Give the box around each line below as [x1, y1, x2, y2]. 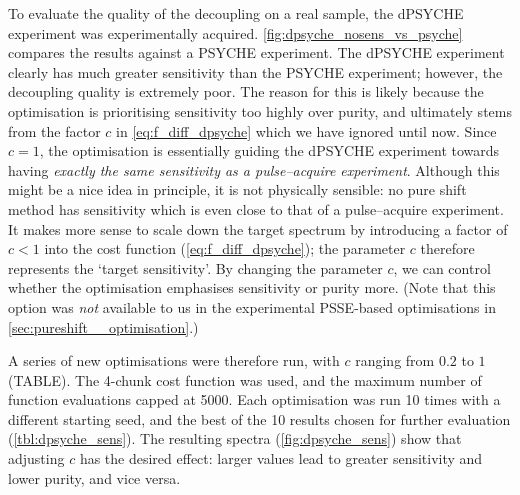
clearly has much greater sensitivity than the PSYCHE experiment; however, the [8, 61, 503, 82]
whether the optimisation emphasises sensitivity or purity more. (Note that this [8, 277, 496, 298]
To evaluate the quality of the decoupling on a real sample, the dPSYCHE [8, 3, 464, 23]
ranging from [355, 350, 435, 371]
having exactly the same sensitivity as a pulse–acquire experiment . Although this [8, 159, 500, 180]
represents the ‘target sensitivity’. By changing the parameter [8, 257, 383, 278]
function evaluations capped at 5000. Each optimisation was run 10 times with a [8, 389, 501, 410]
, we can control [393, 257, 491, 278]
